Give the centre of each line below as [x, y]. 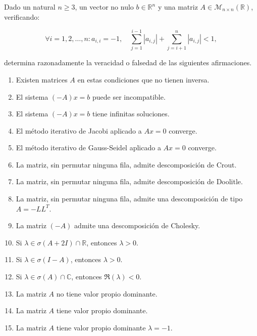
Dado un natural [30, 7]
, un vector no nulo [104, 7]
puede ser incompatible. [129, 96]
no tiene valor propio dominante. [107, 293]
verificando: [22, 16]
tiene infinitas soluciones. [131, 114]
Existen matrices [42, 79]
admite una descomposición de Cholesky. [137, 225]
